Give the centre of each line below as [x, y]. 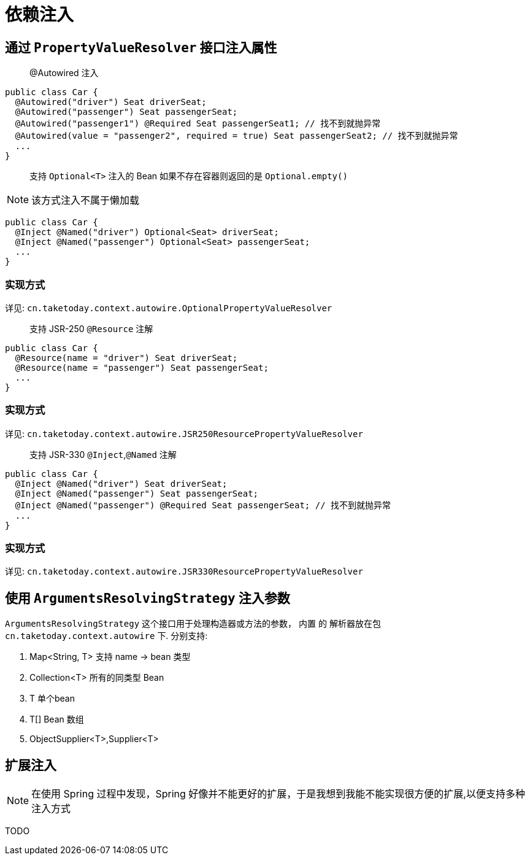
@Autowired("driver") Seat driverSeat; [111, 102]
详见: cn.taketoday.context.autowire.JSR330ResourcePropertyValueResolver [184, 571]
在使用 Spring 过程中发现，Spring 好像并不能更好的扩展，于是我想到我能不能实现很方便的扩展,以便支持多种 [278, 794]
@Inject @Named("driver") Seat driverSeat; [121, 483]
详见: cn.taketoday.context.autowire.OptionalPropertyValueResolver [169, 308]
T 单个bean [52, 699]
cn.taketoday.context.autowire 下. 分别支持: [106, 636]
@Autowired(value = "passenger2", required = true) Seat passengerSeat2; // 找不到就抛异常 [236, 136]
